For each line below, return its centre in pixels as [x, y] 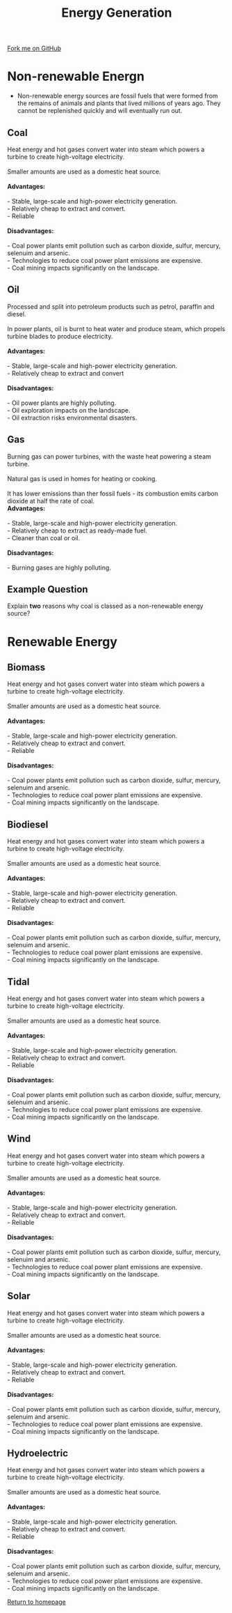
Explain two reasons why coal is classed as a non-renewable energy [105, 606]
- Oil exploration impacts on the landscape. [69, 410]
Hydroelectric [38, 1454]
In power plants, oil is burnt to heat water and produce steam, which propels [116, 328]
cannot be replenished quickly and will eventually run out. [100, 111]
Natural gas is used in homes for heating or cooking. [82, 478]
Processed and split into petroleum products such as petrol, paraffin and [111, 306]
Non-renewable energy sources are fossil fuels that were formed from [118, 96]
